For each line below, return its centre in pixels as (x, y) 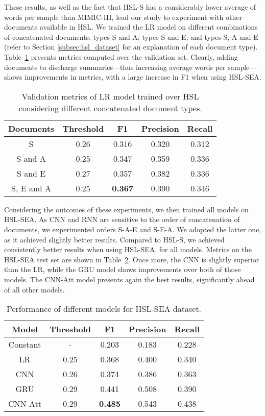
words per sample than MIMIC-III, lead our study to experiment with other (123, 17)
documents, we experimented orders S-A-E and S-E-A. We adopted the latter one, (133, 229)
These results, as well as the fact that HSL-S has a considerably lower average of (130, 7)
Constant (25, 345)
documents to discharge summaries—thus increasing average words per (115, 67)
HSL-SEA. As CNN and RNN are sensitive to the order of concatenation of (122, 219)
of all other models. (34, 289)
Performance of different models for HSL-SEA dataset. (104, 309)
